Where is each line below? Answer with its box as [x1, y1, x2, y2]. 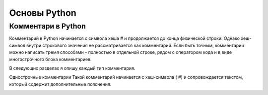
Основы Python [9, 7, 76, 18]
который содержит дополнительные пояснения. [9, 81, 112, 87]
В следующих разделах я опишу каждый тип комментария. [9, 65, 135, 71]
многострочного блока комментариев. [9, 56, 92, 62]
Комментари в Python [9, 22, 86, 31]
